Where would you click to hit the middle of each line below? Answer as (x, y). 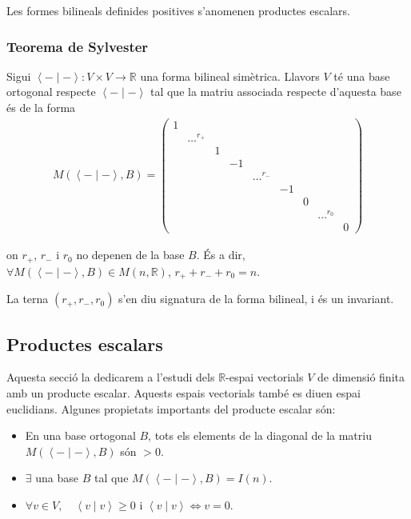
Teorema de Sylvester (78, 46)
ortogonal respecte (51, 92)
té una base (362, 76)
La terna (28, 299)
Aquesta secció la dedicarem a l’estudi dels (111, 377)
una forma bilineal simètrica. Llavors (230, 76)
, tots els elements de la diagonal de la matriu (260, 435)
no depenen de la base (130, 255)
